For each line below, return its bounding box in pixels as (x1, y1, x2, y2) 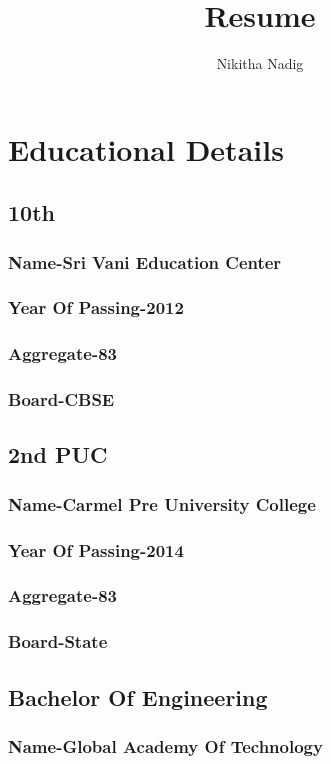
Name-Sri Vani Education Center (8, 249, 282, 274)
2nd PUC (8, 439, 108, 470)
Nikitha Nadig (216, 53, 304, 74)
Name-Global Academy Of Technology (8, 733, 323, 758)
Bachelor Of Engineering (8, 681, 268, 712)
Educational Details (8, 128, 284, 169)
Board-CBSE (8, 387, 115, 412)
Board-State (8, 629, 108, 654)
